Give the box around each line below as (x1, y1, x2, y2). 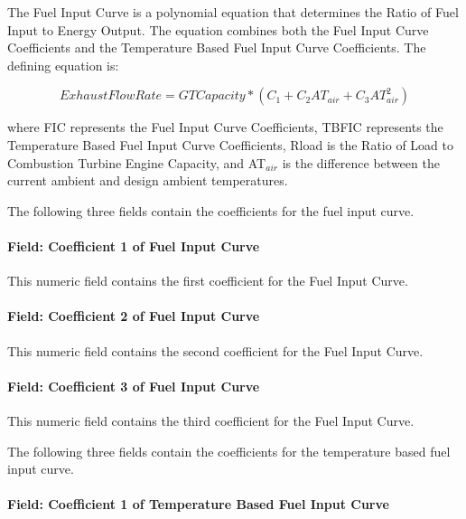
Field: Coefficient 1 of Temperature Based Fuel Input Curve (7, 495, 389, 514)
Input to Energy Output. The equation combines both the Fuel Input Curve (7, 20, 429, 39)
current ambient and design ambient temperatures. (7, 171, 288, 190)
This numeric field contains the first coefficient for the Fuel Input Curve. (7, 271, 408, 290)
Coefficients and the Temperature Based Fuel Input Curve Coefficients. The (7, 38, 426, 57)
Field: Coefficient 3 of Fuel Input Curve (7, 376, 260, 395)
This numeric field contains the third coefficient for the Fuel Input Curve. (7, 410, 415, 429)
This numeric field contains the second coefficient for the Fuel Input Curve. (7, 341, 424, 360)
